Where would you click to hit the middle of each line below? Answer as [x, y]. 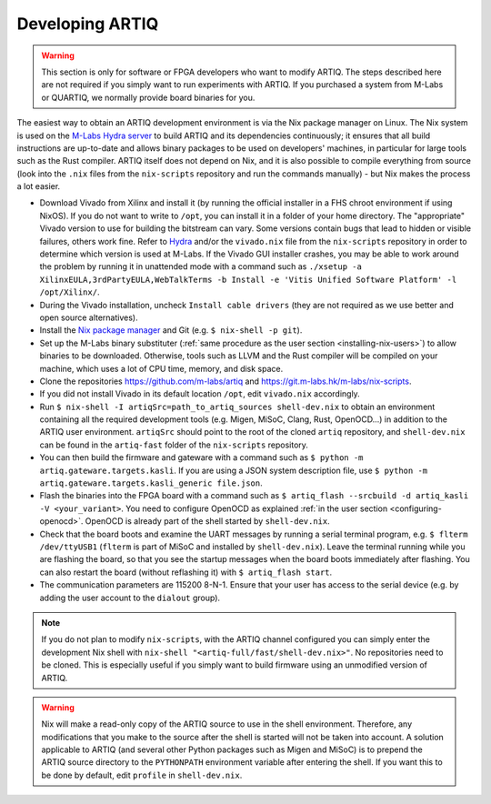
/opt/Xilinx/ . [70, 292]
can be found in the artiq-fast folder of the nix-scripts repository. [174, 445]
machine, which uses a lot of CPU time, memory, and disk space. [161, 368]
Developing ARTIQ [88, 24]
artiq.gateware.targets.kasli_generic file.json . [151, 483]
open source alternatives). [89, 317]
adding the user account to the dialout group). [130, 598]
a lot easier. [39, 186]
